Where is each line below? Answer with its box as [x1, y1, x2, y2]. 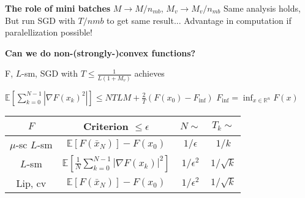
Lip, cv [16, 175, 47, 190]
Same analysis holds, [224, 2, 301, 14]
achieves [134, 67, 165, 80]
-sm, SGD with [21, 67, 78, 80]
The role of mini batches [5, 2, 111, 14]
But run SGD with [5, 13, 75, 26]
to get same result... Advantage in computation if [107, 13, 292, 26]
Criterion [83, 118, 129, 133]
